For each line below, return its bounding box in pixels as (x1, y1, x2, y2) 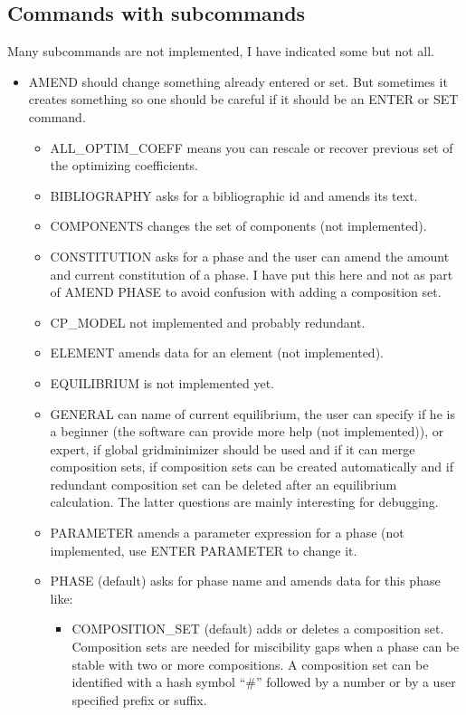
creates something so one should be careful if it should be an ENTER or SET (28, 90, 459, 109)
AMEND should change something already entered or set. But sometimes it (28, 71, 448, 91)
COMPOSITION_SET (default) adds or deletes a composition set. (71, 619, 444, 638)
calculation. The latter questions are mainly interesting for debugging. (50, 492, 439, 511)
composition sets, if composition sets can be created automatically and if (50, 457, 453, 476)
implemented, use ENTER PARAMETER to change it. (50, 540, 357, 559)
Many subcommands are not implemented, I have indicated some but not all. (7, 42, 434, 61)
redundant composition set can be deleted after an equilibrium (50, 474, 397, 493)
